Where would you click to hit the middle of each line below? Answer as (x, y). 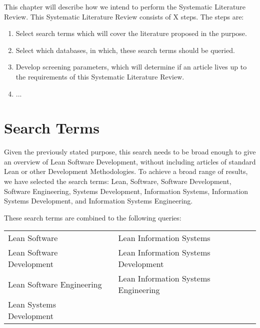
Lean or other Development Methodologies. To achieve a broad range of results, (126, 171)
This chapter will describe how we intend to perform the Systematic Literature (125, 6)
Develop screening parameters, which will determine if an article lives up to (131, 67)
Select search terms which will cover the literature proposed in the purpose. (131, 33)
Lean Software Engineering (55, 284)
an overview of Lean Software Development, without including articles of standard (130, 161)
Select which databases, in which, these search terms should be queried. (125, 50)
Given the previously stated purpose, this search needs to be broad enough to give (130, 152)
